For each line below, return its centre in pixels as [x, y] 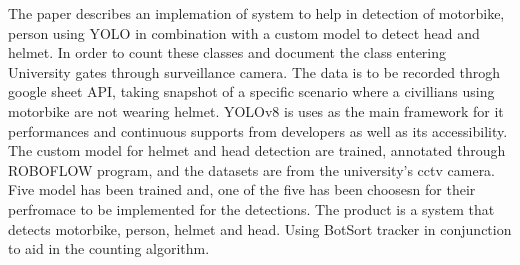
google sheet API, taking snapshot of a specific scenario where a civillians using [251, 91]
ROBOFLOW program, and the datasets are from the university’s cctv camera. [252, 169]
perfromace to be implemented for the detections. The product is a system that [251, 208]
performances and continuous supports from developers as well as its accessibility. [258, 130]
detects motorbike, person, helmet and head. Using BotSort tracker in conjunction [260, 228]
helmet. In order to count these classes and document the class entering [227, 52]
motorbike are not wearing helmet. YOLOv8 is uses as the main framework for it [256, 110]
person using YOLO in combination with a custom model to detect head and [244, 32]
